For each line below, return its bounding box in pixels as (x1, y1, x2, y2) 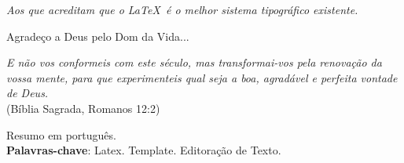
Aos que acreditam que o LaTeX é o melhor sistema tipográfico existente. (6, 2, 358, 17)
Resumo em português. (6, 126, 116, 143)
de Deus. (6, 85, 49, 101)
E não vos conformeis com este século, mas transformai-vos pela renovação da (6, 54, 382, 71)
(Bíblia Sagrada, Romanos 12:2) (6, 100, 160, 116)
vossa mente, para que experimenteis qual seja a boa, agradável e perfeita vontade (6, 69, 398, 85)
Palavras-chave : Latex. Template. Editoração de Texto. (6, 142, 281, 158)
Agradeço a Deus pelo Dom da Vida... (6, 27, 189, 44)
